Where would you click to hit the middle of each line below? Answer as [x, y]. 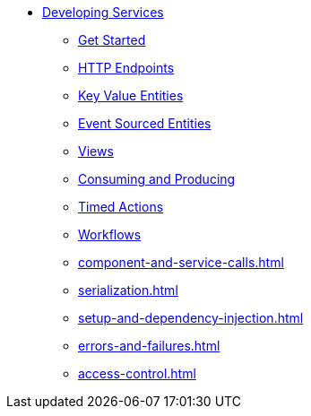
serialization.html [128, 290]
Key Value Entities [131, 95]
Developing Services [103, 12]
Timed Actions [121, 207]
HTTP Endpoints [126, 68]
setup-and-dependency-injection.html [191, 318]
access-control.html [137, 373]
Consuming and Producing [157, 179]
